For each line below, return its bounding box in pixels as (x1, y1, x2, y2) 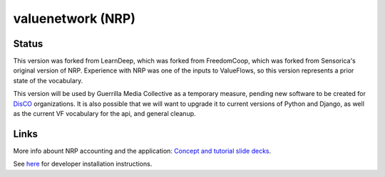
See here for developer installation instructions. (13, 160, 153, 168)
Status (13, 38, 43, 50)
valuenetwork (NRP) (13, 11, 135, 26)
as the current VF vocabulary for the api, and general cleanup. (13, 109, 196, 118)
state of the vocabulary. (13, 76, 83, 85)
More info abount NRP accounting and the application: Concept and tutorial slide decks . (13, 146, 272, 155)
